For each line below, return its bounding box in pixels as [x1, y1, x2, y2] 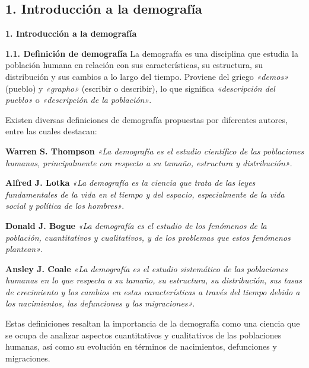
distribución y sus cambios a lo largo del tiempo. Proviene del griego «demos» [5, 70, 289, 82]
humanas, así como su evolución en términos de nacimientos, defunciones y [5, 340, 277, 353]
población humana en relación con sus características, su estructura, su [5, 59, 263, 71]
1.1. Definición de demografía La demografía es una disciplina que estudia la [5, 47, 298, 59]
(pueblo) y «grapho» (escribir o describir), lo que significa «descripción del [5, 82, 275, 94]
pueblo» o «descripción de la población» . [5, 93, 152, 106]
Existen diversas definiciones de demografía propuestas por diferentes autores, [5, 113, 288, 125]
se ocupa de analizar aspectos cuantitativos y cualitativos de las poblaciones [5, 328, 282, 341]
